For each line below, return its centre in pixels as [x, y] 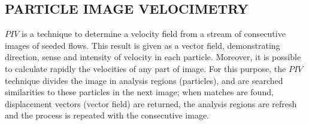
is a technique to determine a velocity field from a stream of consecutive [154, 34]
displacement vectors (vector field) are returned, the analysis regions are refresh [151, 103]
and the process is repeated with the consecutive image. [107, 115]
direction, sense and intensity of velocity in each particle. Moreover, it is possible [153, 57]
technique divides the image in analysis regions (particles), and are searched [144, 80]
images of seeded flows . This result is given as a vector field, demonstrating [143, 45]
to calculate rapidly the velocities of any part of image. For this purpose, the [146, 68]
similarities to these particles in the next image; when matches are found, [139, 92]
